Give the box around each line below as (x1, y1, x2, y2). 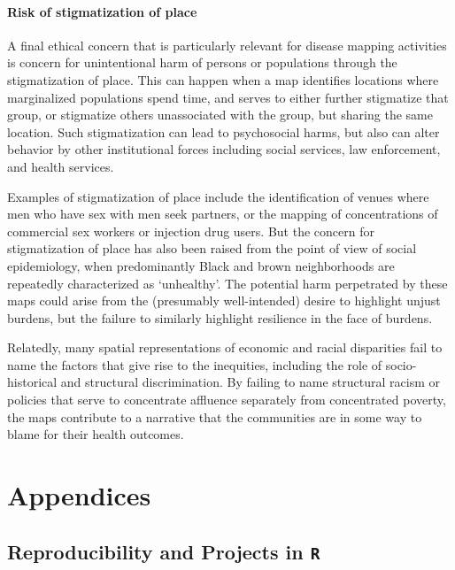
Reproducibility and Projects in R (7, 537, 320, 565)
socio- (385, 355, 417, 374)
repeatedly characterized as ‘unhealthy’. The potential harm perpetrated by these (7, 273, 448, 292)
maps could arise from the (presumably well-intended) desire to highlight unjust (7, 291, 441, 310)
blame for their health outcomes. (7, 425, 184, 443)
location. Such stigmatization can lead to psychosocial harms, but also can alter (7, 122, 440, 141)
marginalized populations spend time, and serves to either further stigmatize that (7, 88, 449, 106)
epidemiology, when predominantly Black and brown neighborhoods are (7, 256, 395, 274)
